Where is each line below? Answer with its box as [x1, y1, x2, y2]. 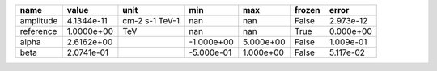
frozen [294, 5, 320, 15]
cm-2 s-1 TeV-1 [122, 15, 180, 26]
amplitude [19, 15, 58, 26]
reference [19, 26, 57, 36]
